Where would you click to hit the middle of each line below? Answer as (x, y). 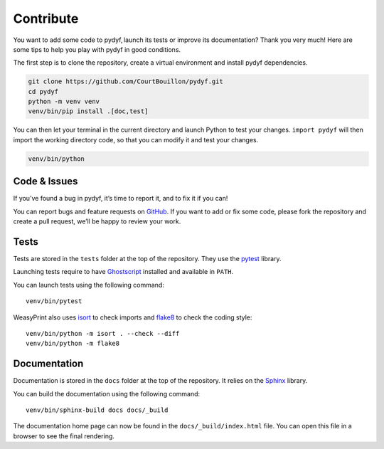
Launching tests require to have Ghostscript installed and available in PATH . (123, 272)
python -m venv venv (64, 102)
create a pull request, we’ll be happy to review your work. (97, 221)
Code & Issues (46, 181)
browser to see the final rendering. (64, 436)
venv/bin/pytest (54, 301)
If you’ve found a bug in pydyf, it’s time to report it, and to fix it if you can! (121, 199)
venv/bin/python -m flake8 (73, 344)
